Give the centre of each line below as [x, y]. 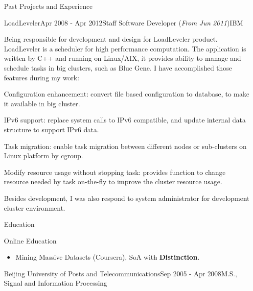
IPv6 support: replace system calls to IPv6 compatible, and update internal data [125, 120]
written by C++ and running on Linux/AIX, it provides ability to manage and [123, 58]
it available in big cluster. [42, 103]
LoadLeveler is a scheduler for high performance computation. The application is [125, 48]
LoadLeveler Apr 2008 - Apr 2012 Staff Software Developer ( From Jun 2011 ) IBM [124, 22]
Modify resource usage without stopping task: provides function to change [115, 172]
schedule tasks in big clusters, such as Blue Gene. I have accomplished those [118, 67]
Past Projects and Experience [48, 6]
